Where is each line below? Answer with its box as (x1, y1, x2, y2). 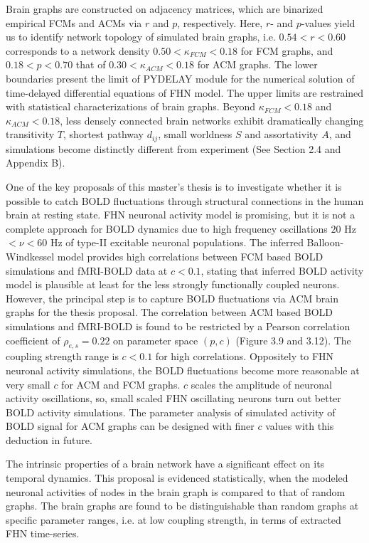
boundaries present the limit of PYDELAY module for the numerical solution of (6, 70, 355, 85)
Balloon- (306, 235, 344, 250)
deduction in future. (6, 432, 92, 447)
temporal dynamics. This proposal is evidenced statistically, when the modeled (6, 470, 348, 485)
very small (6, 376, 50, 391)
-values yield (301, 15, 355, 30)
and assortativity (245, 127, 319, 142)
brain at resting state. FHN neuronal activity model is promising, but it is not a (6, 207, 355, 222)
